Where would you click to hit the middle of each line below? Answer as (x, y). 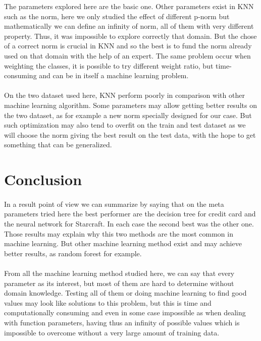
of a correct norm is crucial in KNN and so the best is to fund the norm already (128, 46)
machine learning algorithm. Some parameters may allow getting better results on (130, 105)
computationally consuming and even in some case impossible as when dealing (125, 312)
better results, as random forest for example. (73, 253)
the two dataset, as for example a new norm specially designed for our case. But (128, 115)
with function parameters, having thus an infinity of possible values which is (122, 322)
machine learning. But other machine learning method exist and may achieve (123, 243)
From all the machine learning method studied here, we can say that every (119, 273)
